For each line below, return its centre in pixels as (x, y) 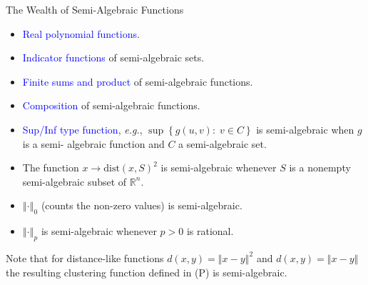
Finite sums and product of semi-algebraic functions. (138, 81)
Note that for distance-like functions (85, 257)
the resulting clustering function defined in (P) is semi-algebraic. (147, 272)
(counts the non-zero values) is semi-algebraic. (142, 205)
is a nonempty (320, 167)
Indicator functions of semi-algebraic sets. (113, 57)
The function (51, 167)
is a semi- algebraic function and (93, 143)
